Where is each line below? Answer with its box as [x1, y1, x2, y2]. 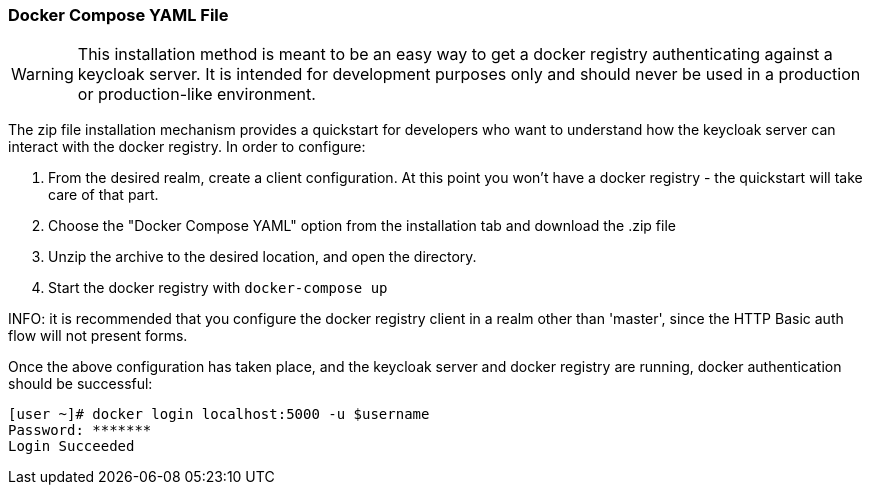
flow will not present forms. [8, 327, 188, 345]
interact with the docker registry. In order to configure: [8, 138, 366, 156]
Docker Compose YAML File [8, 5, 229, 25]
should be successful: [8, 375, 153, 393]
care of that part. [48, 186, 159, 204]
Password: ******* [8, 422, 152, 439]
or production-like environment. [77, 84, 316, 105]
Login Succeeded [8, 438, 135, 455]
